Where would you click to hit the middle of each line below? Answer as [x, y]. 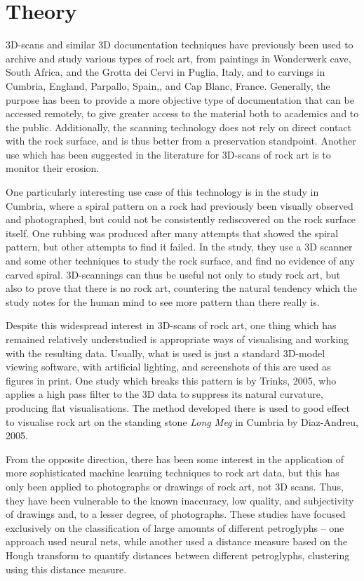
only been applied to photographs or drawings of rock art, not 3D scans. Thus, [175, 486]
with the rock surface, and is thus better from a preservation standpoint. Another [181, 141]
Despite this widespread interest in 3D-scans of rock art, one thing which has [171, 325]
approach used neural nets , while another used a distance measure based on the [177, 541]
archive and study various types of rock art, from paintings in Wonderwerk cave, [178, 58]
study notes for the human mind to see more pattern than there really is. [163, 301]
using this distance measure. [66, 569]
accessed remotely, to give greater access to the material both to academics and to [182, 113]
